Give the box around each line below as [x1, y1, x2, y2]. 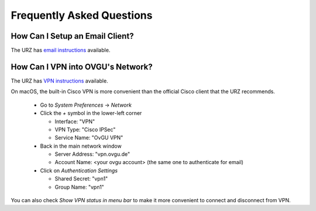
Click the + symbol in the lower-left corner [40, 110, 142, 117]
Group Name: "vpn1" [54, 183, 105, 190]
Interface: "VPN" [54, 118, 95, 125]
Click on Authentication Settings [40, 167, 118, 174]
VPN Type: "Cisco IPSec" [54, 126, 116, 133]
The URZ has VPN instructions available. [11, 77, 108, 84]
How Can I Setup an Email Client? [11, 31, 134, 41]
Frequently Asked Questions [11, 9, 153, 22]
